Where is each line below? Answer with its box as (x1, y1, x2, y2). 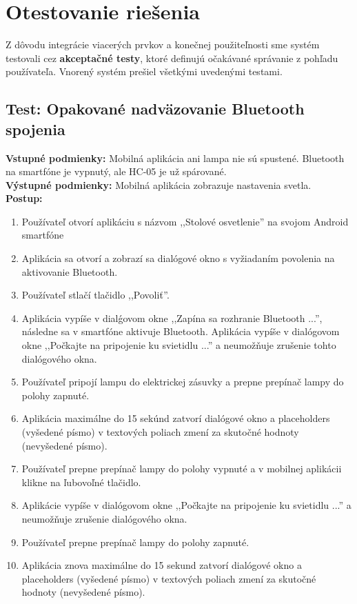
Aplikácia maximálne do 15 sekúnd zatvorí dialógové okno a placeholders (21, 411, 330, 425)
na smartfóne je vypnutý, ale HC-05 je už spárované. (6, 164, 227, 179)
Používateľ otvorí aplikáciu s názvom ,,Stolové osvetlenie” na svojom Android (21, 214, 349, 228)
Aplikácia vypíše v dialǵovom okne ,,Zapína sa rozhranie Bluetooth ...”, (21, 310, 323, 325)
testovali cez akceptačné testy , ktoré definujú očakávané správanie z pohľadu (6, 50, 338, 65)
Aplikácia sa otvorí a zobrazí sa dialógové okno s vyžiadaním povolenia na (21, 251, 335, 265)
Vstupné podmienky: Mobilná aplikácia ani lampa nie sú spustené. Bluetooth (6, 150, 345, 165)
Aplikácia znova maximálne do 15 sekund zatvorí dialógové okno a (21, 558, 302, 572)
